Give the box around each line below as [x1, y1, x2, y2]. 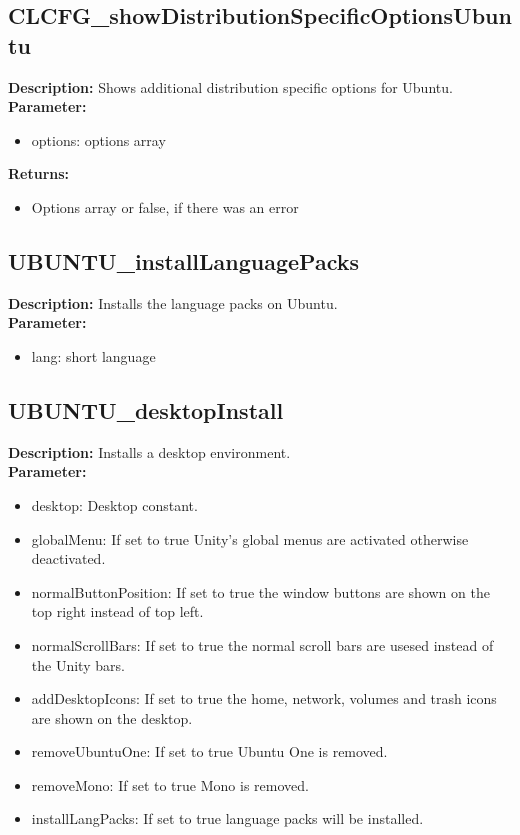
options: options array [31, 129, 166, 150]
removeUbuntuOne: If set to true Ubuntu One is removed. [31, 741, 388, 762]
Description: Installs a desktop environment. [8, 441, 291, 462]
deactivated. [31, 548, 106, 569]
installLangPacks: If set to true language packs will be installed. [31, 808, 424, 829]
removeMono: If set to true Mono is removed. [31, 774, 309, 795]
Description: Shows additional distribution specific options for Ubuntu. [8, 76, 453, 97]
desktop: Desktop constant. [31, 494, 198, 515]
